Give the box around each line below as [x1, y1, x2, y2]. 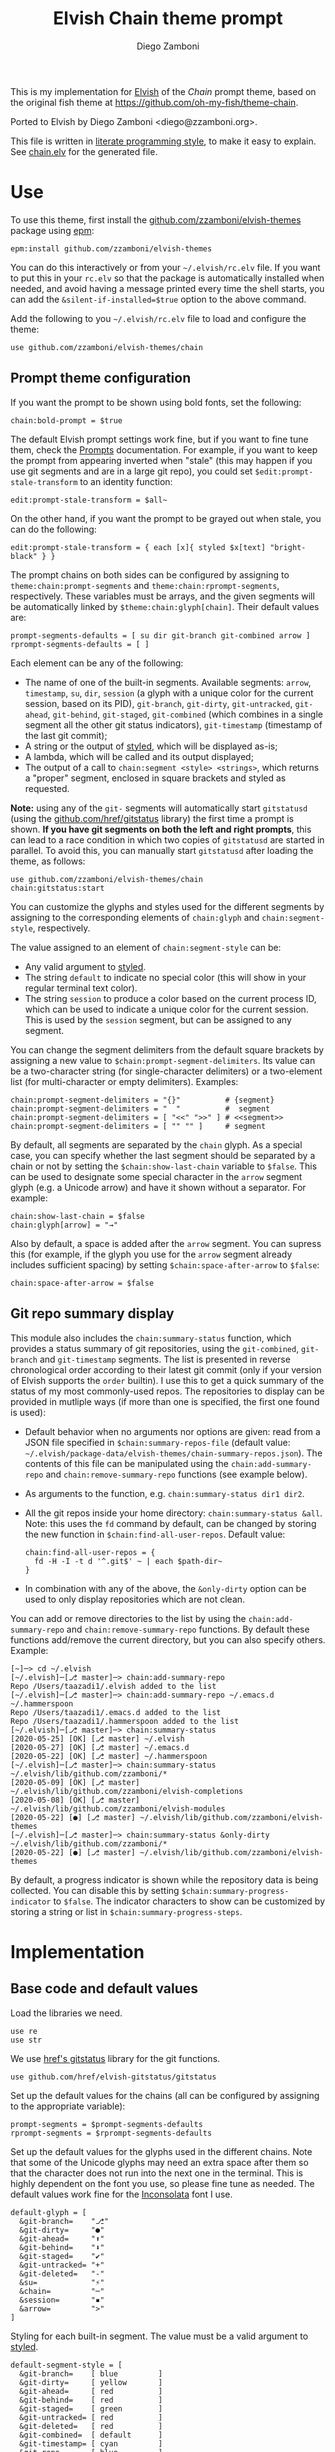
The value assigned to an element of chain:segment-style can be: [10, 941, 282, 953]
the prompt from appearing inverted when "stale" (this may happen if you [10, 454, 313, 466]
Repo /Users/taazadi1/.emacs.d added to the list [10, 1707, 222, 1717]
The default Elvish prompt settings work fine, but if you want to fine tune [10, 433, 309, 445]
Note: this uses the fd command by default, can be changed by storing [24, 1517, 317, 1529]
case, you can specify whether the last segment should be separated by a [10, 1149, 316, 1161]
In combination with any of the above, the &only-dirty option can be [24, 1582, 307, 1594]
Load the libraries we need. [10, 2007, 123, 2019]
